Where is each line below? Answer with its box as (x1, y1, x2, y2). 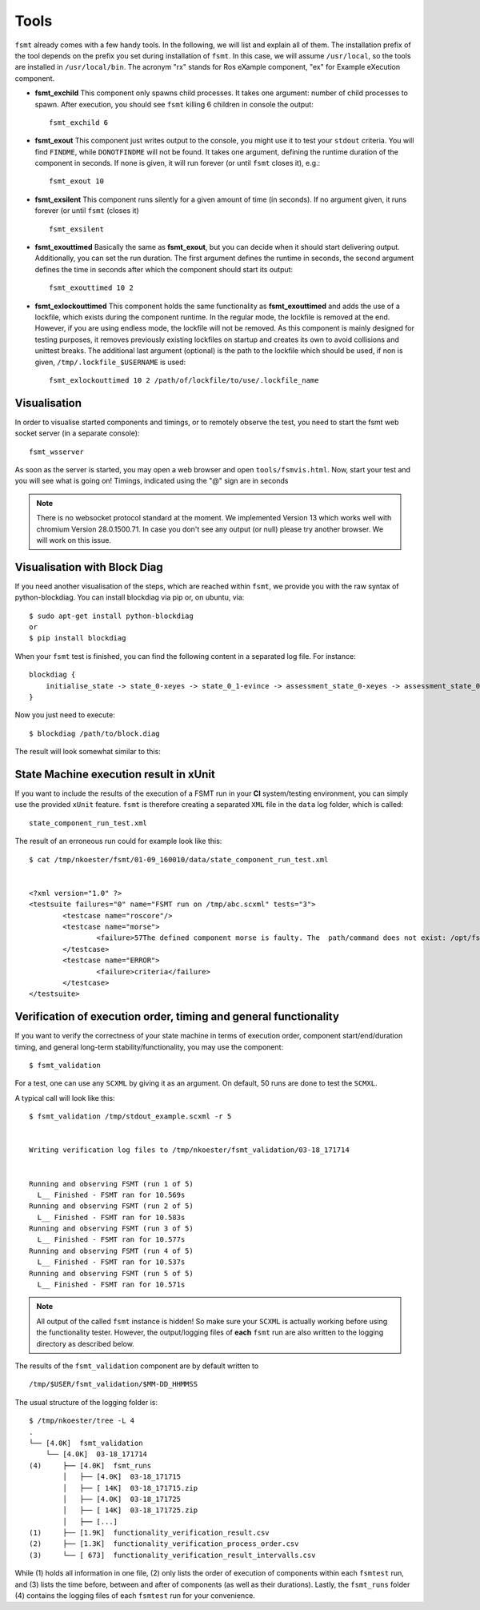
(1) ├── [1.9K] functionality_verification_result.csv (29, 1528, 270, 1537)
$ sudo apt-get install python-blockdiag (29, 611, 194, 620)
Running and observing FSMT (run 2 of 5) (29, 1202, 194, 1211)
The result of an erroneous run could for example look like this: (14, 837, 222, 846)
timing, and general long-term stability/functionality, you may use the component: (14, 1042, 284, 1052)
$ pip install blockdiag (29, 633, 126, 643)
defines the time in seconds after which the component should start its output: (34, 264, 294, 274)
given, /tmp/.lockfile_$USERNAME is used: (34, 357, 186, 367)
